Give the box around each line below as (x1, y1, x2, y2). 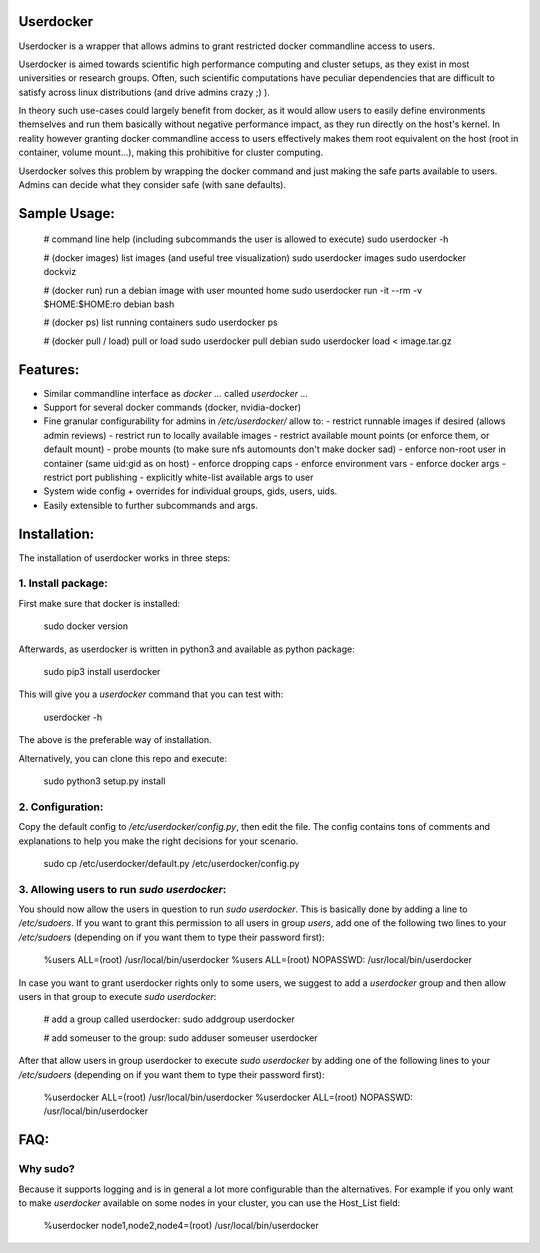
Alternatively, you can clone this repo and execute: (18, 752, 228, 764)
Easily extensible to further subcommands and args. (43, 499, 259, 511)
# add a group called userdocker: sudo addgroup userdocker (43, 1013, 295, 1025)
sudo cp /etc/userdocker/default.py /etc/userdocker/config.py (43, 857, 300, 869)
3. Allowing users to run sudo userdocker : (18, 882, 227, 896)
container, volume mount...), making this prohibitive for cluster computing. (18, 146, 324, 159)
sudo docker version (43, 620, 129, 632)
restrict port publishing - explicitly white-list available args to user (43, 471, 314, 484)
